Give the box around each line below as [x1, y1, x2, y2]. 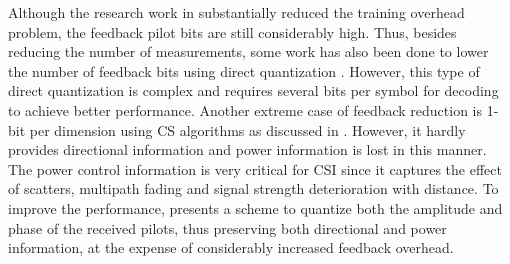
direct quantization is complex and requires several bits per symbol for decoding [8, 80, 499, 101]
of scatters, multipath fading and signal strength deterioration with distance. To [8, 178, 499, 199]
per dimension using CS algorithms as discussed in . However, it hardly [29, 119, 466, 140]
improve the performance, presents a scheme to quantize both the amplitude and [8, 197, 503, 218]
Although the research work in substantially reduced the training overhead [8, 2, 465, 22]
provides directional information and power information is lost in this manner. [8, 139, 487, 160]
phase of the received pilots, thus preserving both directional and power [8, 217, 447, 238]
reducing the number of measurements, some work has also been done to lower [8, 41, 489, 62]
